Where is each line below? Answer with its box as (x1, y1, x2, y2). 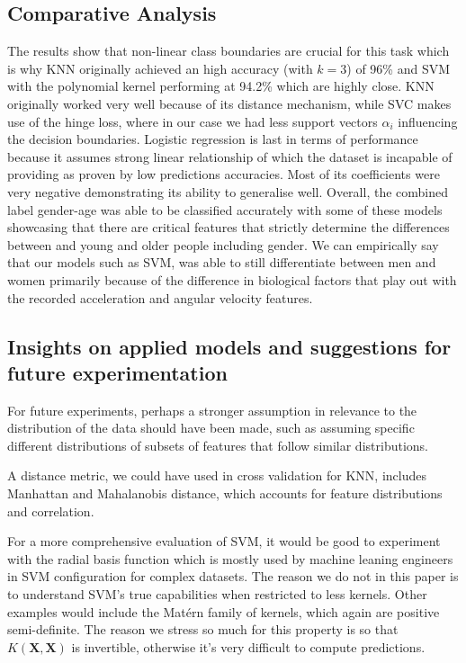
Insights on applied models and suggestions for (7, 332, 452, 360)
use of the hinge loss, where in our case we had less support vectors (7, 112, 378, 130)
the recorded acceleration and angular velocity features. (7, 288, 313, 307)
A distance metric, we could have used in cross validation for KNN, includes (7, 466, 426, 485)
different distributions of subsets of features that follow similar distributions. (7, 435, 428, 454)
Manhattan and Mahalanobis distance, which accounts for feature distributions (7, 484, 443, 503)
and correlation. (7, 501, 94, 520)
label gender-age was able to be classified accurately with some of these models (7, 200, 443, 219)
